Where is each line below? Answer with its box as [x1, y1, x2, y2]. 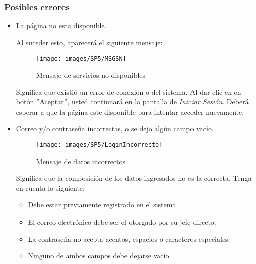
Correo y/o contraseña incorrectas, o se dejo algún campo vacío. [16, 123, 214, 134]
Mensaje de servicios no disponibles [36, 70, 146, 80]
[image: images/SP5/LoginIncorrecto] [36, 141, 163, 149]
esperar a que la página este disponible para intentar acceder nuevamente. [16, 106, 244, 117]
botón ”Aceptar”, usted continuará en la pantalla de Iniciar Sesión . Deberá [16, 96, 249, 107]
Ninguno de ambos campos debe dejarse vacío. [28, 250, 171, 261]
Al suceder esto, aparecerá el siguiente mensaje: [16, 37, 163, 47]
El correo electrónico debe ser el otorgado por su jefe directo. [28, 217, 216, 227]
